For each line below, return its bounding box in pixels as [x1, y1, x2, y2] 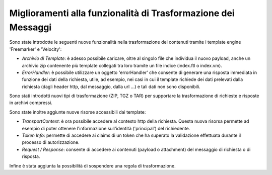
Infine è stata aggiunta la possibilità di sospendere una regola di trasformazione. [9, 162, 176, 168]
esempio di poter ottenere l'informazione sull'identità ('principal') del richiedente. [22, 125, 190, 131]
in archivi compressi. [9, 100, 52, 106]
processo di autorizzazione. [22, 139, 80, 145]
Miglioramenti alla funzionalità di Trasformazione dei [9, 8, 235, 19]
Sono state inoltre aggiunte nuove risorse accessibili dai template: [9, 109, 146, 115]
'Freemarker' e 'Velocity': [9, 46, 62, 52]
